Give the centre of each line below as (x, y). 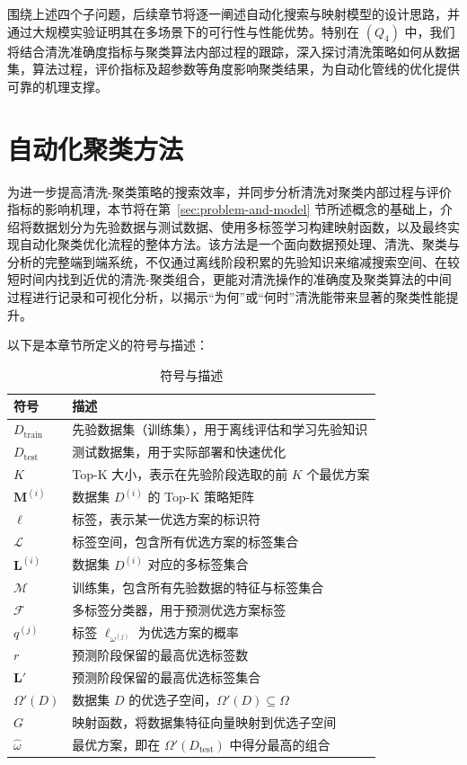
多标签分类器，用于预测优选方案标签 (179, 609)
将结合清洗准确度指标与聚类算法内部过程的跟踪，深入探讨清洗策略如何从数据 (233, 51)
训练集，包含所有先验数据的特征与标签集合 (198, 587)
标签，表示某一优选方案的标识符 (167, 519)
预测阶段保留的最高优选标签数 (160, 655)
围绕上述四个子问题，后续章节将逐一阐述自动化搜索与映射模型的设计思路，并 (233, 13)
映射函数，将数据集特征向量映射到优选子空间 (204, 721)
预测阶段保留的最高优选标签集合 (167, 677)
